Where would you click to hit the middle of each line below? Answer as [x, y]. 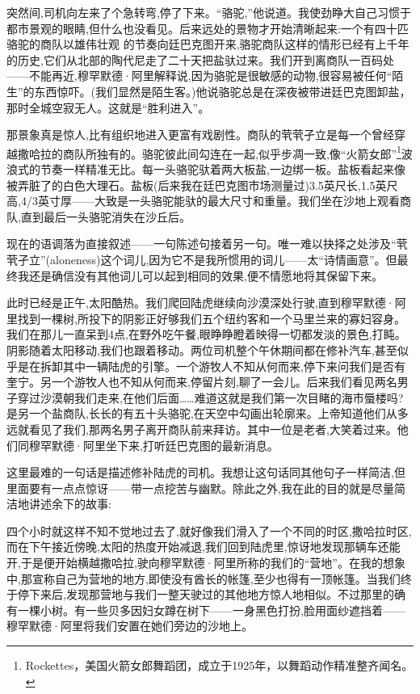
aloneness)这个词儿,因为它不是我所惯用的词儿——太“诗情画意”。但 [224, 259]
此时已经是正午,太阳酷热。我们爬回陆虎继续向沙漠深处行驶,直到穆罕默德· [201, 303]
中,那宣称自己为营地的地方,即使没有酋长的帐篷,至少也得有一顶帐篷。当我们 [204, 578]
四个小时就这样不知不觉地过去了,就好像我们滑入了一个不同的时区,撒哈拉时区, [209, 530]
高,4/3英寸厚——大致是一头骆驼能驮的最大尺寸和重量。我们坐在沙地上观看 [203, 201]
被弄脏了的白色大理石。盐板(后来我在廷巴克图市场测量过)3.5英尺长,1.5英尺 [202, 185]
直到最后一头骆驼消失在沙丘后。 [105, 216]
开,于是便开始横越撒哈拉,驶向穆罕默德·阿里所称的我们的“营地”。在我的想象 [206, 563]
